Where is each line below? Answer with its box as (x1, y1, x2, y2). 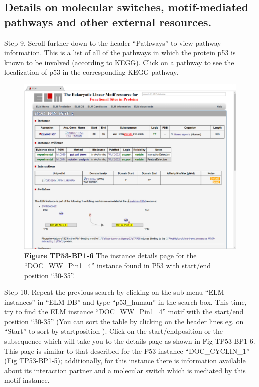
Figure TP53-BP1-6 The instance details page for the (24, 250, 197, 261)
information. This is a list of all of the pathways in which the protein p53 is (4, 47, 236, 58)
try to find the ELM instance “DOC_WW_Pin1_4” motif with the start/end (4, 306, 244, 317)
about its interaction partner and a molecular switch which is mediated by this (4, 365, 246, 375)
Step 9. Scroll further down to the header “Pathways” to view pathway (4, 37, 221, 48)
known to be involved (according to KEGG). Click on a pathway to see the (4, 57, 234, 67)
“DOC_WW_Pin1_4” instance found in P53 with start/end (24, 260, 211, 270)
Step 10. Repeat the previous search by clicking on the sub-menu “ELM (4, 287, 224, 297)
